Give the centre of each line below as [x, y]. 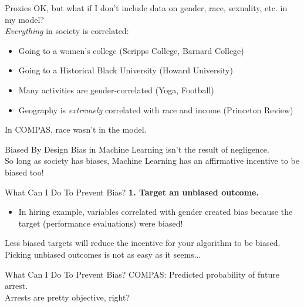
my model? [24, 19]
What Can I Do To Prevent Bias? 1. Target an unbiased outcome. [132, 192]
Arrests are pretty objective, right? [67, 297]
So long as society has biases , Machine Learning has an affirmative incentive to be [152, 161]
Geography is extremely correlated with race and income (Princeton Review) [156, 109]
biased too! [24, 172]
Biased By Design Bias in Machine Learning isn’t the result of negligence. [137, 149]
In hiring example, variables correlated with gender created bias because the [156, 212]
